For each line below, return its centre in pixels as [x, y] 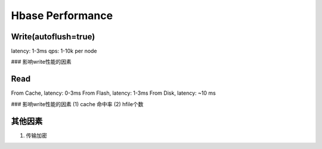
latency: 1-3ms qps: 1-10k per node [54, 51]
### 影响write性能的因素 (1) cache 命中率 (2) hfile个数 [77, 104]
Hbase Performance [62, 15]
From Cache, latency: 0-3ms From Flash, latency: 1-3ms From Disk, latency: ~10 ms [113, 93]
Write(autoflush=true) [53, 37]
